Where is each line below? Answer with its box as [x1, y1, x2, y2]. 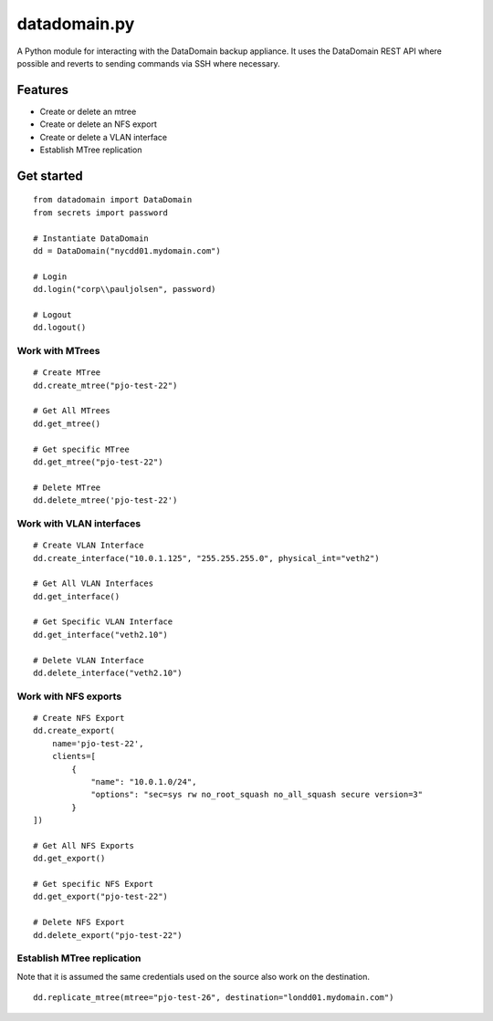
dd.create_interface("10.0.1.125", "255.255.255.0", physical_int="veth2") [33, 553, 380, 563]
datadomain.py [16, 14, 135, 34]
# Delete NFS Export [33, 917, 125, 928]
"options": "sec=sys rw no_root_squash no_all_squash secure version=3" [90, 789, 424, 800]
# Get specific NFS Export [33, 879, 154, 890]
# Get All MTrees [33, 406, 110, 416]
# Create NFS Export [33, 713, 125, 723]
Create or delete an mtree [39, 106, 137, 117]
